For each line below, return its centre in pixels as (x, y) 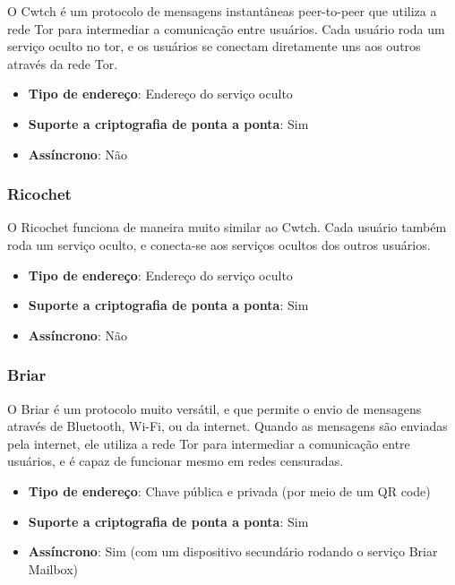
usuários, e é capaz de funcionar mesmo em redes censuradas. (176, 461)
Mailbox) (53, 568)
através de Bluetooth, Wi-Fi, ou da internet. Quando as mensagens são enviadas (227, 426)
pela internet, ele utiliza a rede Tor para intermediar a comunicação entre (209, 443)
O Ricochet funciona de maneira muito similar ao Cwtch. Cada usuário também (227, 227)
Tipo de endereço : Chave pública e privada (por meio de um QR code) (229, 490)
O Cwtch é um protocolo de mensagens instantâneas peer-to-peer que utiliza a (222, 11)
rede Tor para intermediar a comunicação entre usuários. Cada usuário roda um (226, 28)
